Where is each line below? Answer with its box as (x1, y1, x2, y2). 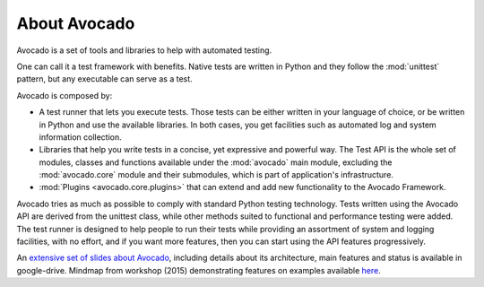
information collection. (39, 131, 123, 143)
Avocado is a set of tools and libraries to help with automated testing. (16, 45, 272, 56)
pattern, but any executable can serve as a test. (16, 74, 193, 84)
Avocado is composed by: (16, 90, 113, 100)
